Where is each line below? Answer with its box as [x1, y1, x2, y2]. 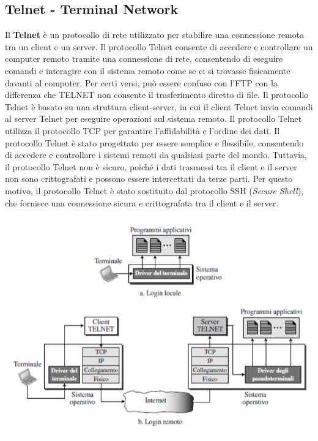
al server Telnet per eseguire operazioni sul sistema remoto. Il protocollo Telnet [5, 112, 302, 125]
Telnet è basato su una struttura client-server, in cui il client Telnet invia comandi [5, 100, 313, 113]
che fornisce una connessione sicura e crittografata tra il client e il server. [5, 196, 279, 209]
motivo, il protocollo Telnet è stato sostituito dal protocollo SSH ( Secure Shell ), [5, 184, 304, 197]
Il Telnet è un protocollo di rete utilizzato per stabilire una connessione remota [5, 28, 305, 41]
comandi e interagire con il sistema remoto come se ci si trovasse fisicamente [5, 64, 290, 77]
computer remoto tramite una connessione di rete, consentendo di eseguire [5, 52, 283, 65]
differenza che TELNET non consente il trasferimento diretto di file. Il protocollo [5, 88, 309, 101]
